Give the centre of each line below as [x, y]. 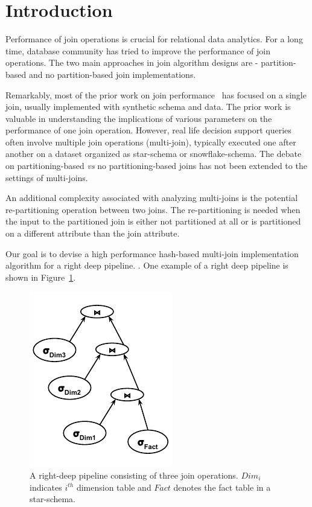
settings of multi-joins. [47, 177]
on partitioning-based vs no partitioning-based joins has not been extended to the [156, 166]
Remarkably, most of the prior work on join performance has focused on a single [156, 94]
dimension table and [114, 487]
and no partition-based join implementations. [112, 74]
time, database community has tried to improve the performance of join [138, 50]
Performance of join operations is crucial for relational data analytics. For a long [154, 39]
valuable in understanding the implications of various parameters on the [139, 118]
